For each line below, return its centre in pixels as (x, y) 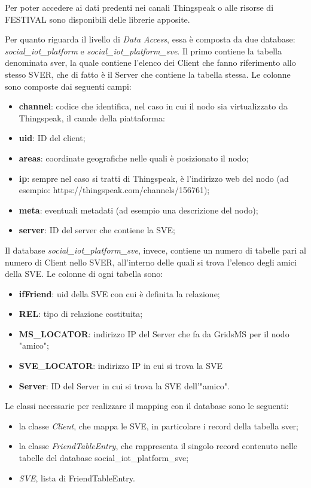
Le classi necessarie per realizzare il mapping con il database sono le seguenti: (147, 406)
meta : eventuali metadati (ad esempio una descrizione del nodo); (138, 210)
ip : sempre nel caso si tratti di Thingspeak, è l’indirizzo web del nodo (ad (154, 178)
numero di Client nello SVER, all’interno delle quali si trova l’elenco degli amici (151, 262)
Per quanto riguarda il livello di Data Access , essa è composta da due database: (150, 39)
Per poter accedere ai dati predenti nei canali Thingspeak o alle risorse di (139, 7)
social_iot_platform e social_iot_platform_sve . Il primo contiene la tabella (144, 51)
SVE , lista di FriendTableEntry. (77, 478)
